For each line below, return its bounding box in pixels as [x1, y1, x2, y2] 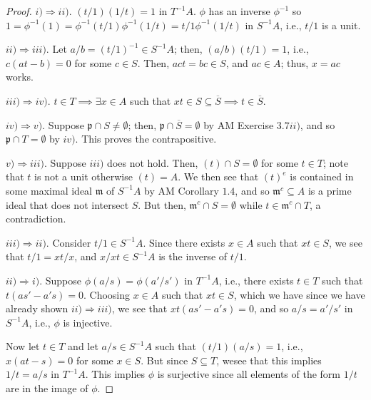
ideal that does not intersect [6, 197, 129, 212]
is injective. [63, 314, 113, 329]
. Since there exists [143, 235, 225, 250]
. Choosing [83, 287, 131, 302]
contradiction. [6, 211, 66, 226]
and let [68, 339, 98, 354]
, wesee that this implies [216, 352, 322, 367]
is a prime [308, 183, 352, 198]
